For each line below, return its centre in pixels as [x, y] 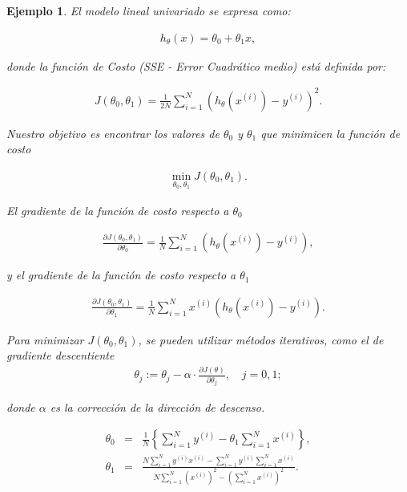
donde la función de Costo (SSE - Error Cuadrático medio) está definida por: [196, 65]
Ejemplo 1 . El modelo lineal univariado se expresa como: [149, 10]
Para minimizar [45, 339]
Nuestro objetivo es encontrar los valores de [113, 133]
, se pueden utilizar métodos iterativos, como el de [261, 339]
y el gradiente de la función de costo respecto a [121, 275]
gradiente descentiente [60, 355]
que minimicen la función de [330, 133]
